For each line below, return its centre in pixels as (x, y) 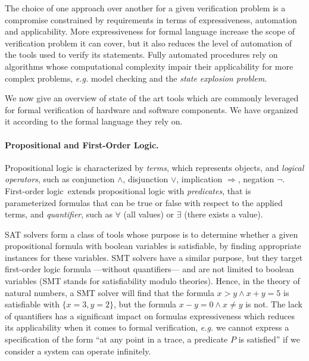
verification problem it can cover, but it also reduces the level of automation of (149, 43)
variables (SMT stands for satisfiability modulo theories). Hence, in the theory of (152, 281)
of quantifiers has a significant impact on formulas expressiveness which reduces (150, 315)
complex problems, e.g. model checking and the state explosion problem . (136, 78)
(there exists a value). (224, 214)
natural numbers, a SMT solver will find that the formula (110, 292)
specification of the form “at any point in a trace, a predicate (116, 339)
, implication (199, 179)
